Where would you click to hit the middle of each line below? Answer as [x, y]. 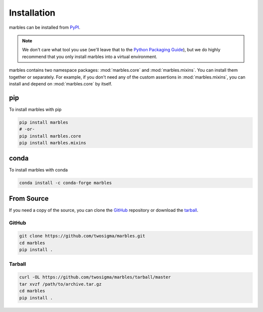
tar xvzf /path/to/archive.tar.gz [60, 284]
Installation [32, 13]
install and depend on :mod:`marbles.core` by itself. [61, 83]
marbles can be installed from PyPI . [45, 27]
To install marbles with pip [35, 109]
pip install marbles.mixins [53, 143]
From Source [29, 198]
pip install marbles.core [50, 136]
